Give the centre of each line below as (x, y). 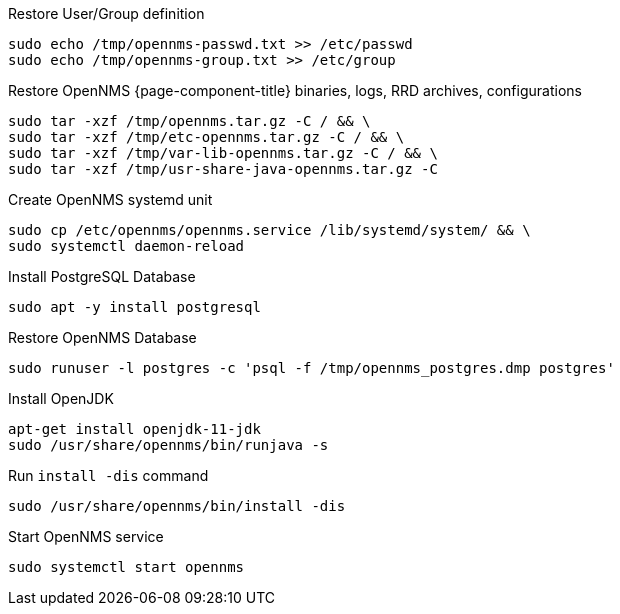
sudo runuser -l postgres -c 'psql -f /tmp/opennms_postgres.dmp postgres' (311, 368)
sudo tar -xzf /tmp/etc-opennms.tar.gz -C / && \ (206, 137)
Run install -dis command (108, 475)
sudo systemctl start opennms (126, 567)
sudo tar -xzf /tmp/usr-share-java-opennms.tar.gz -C (223, 169)
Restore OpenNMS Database (102, 337)
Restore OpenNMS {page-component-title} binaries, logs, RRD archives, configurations (295, 90)
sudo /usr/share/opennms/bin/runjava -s (168, 445)
